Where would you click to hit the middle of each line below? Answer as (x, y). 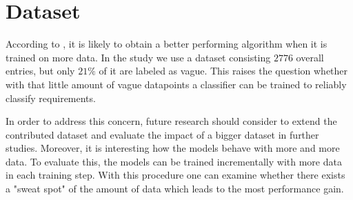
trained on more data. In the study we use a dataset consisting (138, 57)
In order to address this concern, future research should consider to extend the (171, 121)
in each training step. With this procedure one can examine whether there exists (175, 175)
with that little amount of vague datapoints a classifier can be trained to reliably (176, 84)
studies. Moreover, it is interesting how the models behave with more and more (173, 148)
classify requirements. (51, 98)
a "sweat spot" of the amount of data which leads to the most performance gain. (175, 189)
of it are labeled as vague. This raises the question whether (223, 71)
